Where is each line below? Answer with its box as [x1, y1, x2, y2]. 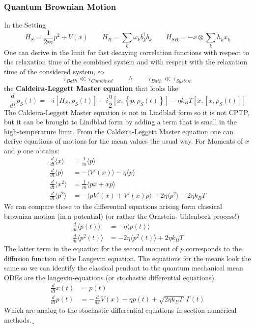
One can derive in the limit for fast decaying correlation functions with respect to [4, 47, 249, 57]
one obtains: [23, 145, 59, 155]
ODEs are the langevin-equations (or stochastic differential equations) [4, 272, 214, 282]
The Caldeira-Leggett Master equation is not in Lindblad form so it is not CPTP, [4, 107, 250, 117]
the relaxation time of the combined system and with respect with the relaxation [4, 57, 247, 67]
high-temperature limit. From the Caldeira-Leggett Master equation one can [4, 126, 233, 136]
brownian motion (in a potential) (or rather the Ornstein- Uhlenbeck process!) [4, 210, 240, 221]
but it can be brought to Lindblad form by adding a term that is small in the [4, 117, 237, 127]
